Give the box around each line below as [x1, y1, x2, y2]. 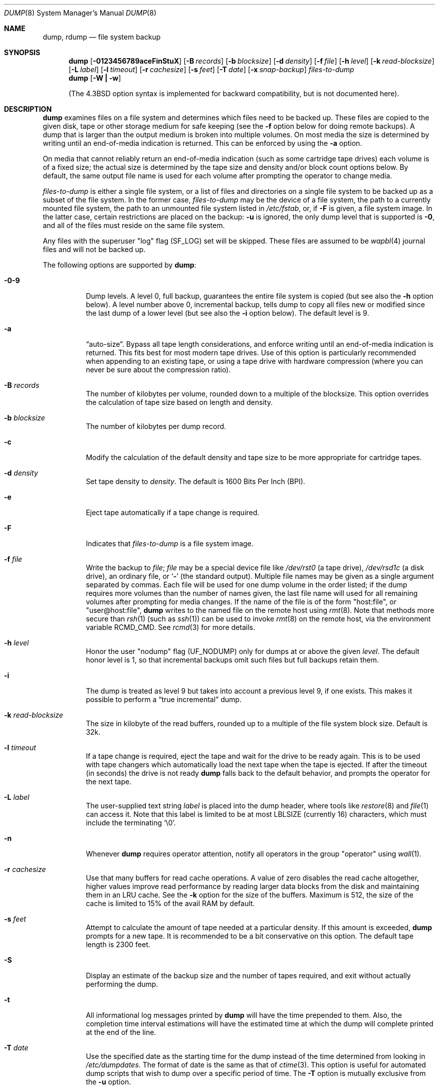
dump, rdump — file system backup [43, 33, 161, 41]
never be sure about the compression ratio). [86, 365, 231, 374]
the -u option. [86, 1077, 131, 1086]
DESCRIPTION [4, 105, 52, 113]
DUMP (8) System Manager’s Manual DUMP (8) [4, 9, 156, 17]
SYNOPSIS [4, 48, 41, 57]
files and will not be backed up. [43, 245, 146, 254]
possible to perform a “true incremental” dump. [86, 695, 242, 704]
